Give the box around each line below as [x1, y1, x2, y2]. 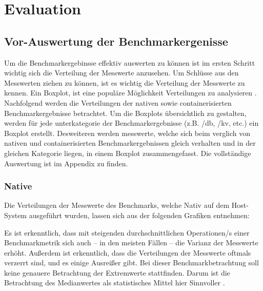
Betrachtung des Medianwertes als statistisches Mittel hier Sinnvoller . [4, 277, 225, 288]
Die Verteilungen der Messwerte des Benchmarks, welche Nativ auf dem [4, 200, 230, 210]
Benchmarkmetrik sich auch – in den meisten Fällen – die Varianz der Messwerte [4, 237, 258, 248]
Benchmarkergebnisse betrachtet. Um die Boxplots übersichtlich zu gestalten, [4, 107, 247, 118]
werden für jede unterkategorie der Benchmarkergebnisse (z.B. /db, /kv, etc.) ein [4, 118, 259, 128]
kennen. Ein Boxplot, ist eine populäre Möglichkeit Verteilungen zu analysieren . [4, 87, 257, 98]
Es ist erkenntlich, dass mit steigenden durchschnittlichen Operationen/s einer [4, 227, 250, 238]
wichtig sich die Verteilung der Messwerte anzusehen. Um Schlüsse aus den [4, 67, 239, 78]
